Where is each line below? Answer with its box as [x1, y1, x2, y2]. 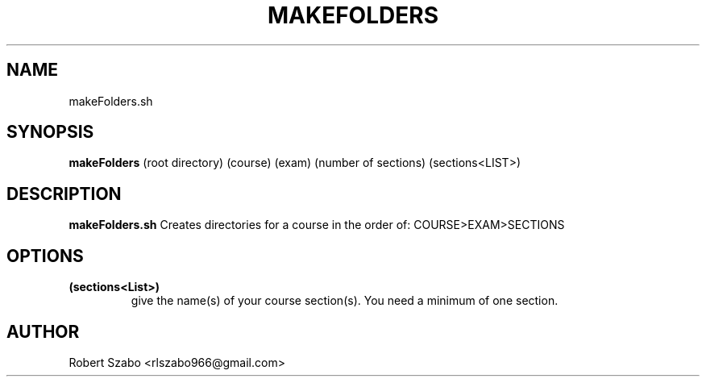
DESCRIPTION [6, 183, 122, 204]
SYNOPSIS [6, 122, 94, 143]
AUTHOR [6, 321, 80, 342]
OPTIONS [6, 245, 84, 266]
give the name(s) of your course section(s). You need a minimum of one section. [131, 293, 559, 308]
